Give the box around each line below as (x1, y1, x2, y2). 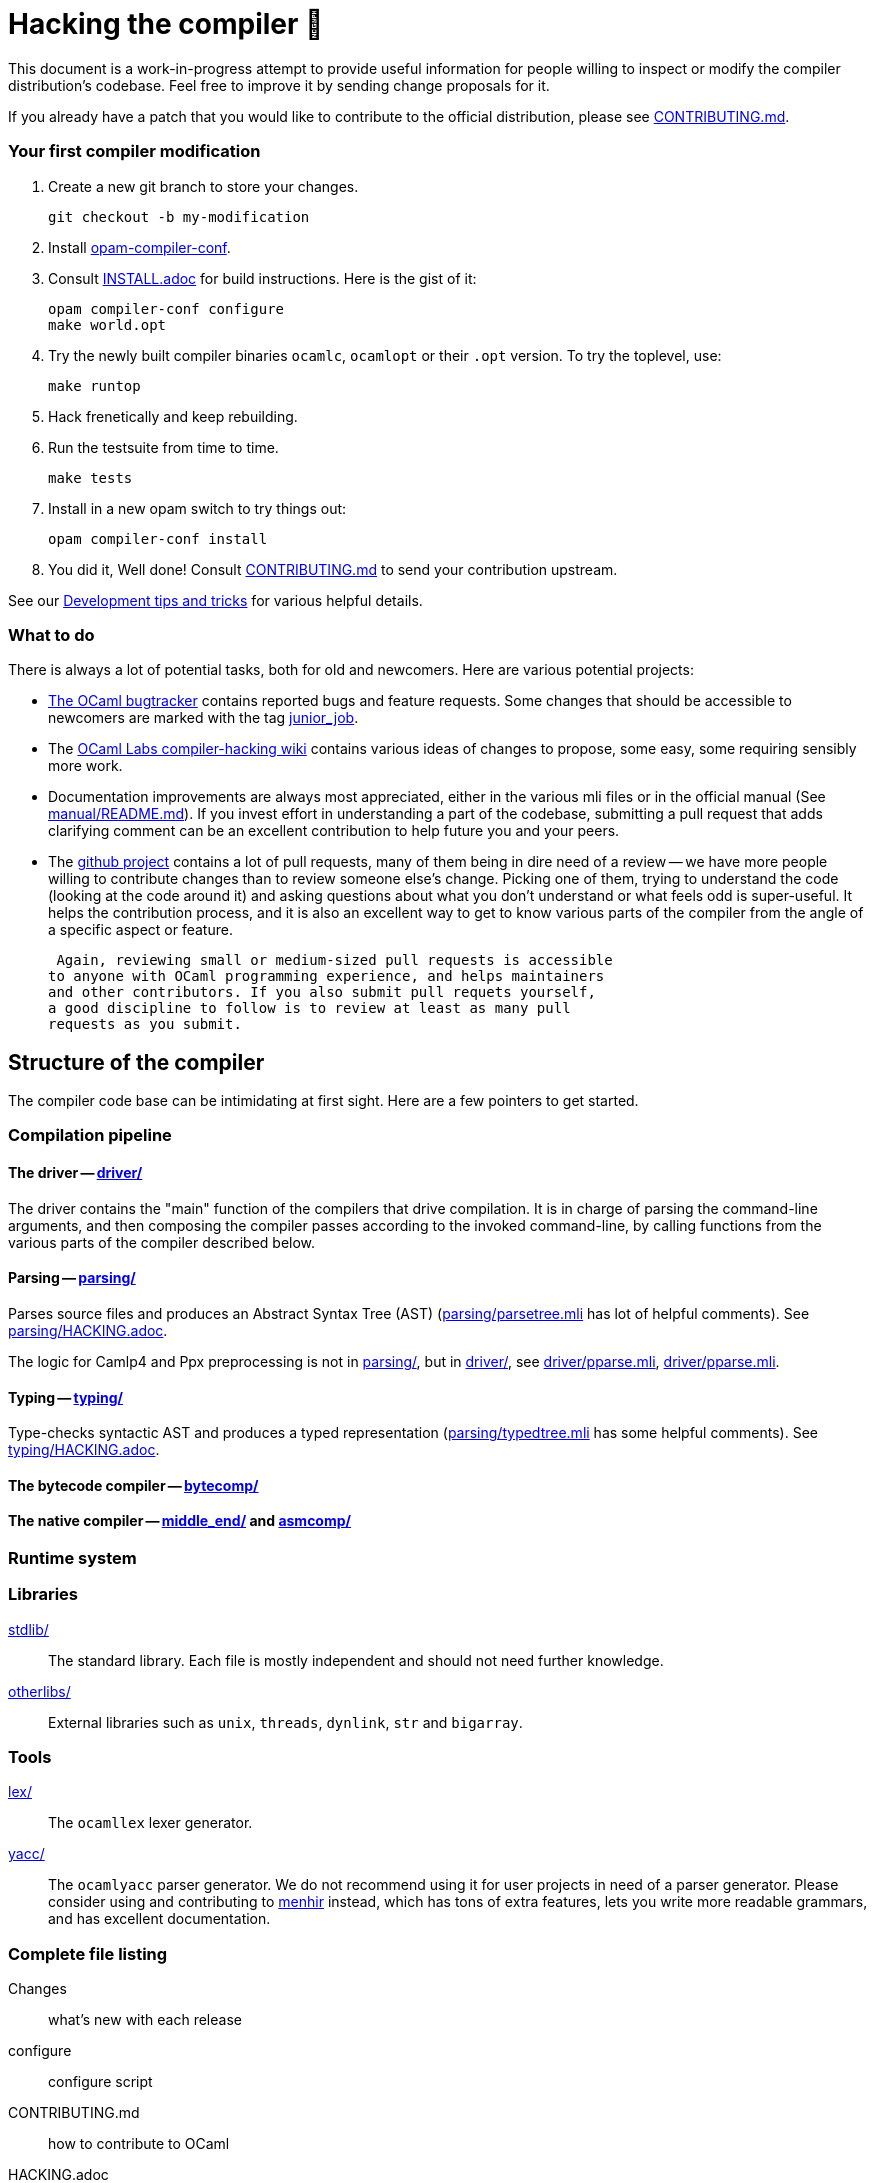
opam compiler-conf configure (48, 300, 285, 317)
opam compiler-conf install (48, 530, 268, 547)
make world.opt (48, 316, 167, 333)
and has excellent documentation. (48, 1910, 271, 1928)
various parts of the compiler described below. (8, 1233, 316, 1251)
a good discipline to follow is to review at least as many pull (48, 1000, 571, 1017)
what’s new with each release (48, 2011, 242, 2029)
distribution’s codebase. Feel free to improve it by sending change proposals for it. (8, 76, 550, 94)
